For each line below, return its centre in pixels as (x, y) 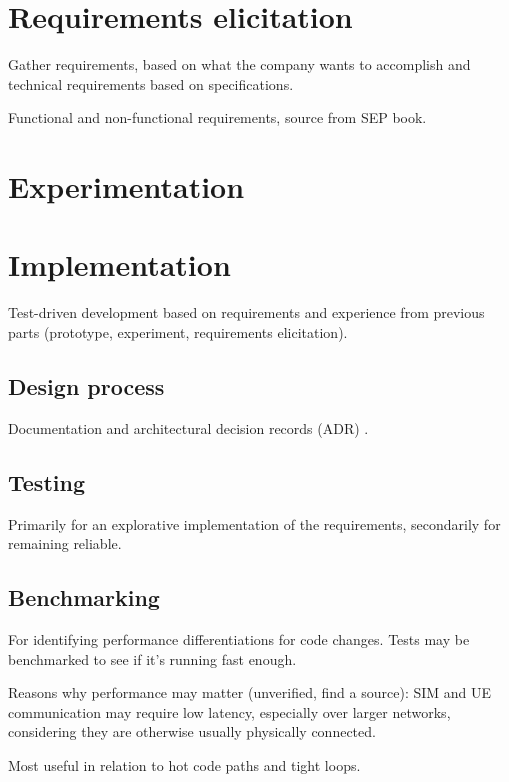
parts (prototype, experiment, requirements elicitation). (178, 332)
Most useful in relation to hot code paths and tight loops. (184, 764)
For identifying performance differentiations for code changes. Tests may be (239, 638)
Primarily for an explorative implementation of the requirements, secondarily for (254, 523)
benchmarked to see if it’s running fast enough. (152, 658)
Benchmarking (84, 597)
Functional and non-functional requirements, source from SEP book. (217, 117)
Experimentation (126, 186)
